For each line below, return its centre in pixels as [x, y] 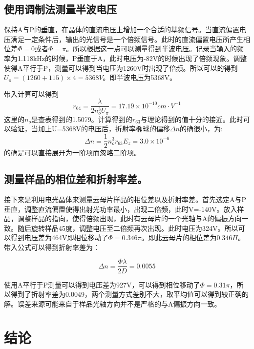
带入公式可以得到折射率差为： [52, 247]
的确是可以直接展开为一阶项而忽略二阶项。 [72, 153]
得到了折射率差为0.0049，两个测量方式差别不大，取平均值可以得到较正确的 [129, 294]
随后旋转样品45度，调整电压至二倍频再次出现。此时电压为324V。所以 [128, 228]
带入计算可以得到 [31, 93]
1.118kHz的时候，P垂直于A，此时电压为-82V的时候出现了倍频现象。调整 [132, 58]
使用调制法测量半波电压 [60, 9]
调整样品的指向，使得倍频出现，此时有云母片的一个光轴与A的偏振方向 [129, 218]
